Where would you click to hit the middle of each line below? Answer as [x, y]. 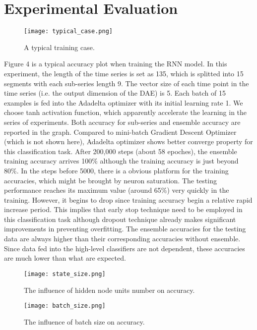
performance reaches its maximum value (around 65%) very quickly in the [117, 190]
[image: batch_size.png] [65, 306]
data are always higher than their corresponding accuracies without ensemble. [122, 239]
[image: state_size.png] [65, 274]
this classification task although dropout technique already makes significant [120, 219]
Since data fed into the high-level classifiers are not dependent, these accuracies [125, 248]
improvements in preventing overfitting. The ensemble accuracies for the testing [125, 229]
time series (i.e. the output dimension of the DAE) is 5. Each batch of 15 [115, 93]
